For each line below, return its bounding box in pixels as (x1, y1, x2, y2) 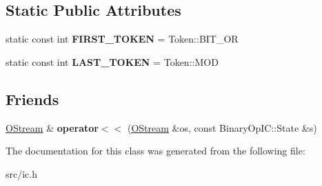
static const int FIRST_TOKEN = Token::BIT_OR (6, 32, 239, 46)
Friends (6, 88, 59, 109)
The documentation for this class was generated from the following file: (6, 143, 305, 158)
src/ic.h (6, 166, 38, 181)
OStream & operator (6, 120, 99, 135)
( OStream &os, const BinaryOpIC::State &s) (127, 120, 317, 135)
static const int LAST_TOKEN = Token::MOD (6, 54, 219, 69)
